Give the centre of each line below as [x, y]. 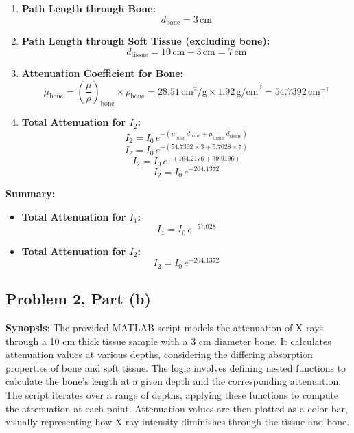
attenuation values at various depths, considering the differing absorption [159, 354]
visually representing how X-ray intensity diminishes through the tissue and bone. [178, 422]
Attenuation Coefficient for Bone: [103, 73]
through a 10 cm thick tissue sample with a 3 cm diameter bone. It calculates [168, 341]
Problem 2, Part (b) [78, 299]
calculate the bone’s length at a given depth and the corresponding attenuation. [174, 381]
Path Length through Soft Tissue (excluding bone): [146, 41]
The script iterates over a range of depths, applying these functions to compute [172, 395]
